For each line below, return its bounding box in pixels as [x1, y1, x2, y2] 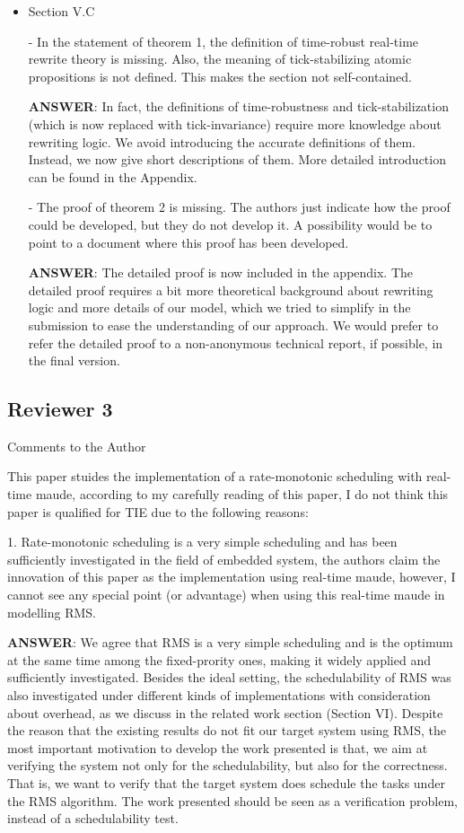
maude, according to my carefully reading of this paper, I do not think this [35, 485, 449, 504]
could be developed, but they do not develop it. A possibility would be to [28, 215, 433, 233]
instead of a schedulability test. [7, 809, 179, 828]
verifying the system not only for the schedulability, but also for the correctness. [7, 756, 448, 775]
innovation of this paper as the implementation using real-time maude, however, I [7, 567, 456, 586]
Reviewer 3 [7, 395, 113, 423]
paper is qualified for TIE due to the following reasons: [7, 502, 309, 521]
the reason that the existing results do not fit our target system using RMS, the [7, 721, 446, 740]
